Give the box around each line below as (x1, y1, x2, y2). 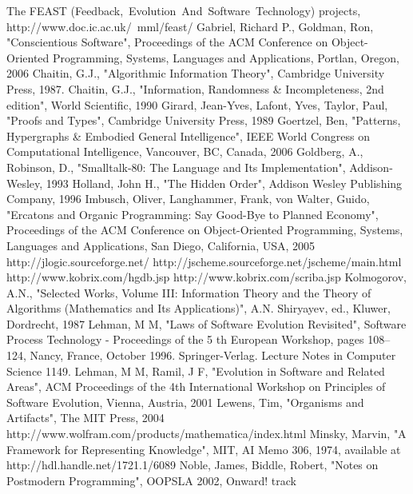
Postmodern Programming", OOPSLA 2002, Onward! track (6, 472, 296, 488)
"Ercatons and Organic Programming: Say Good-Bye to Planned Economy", (6, 205, 379, 222)
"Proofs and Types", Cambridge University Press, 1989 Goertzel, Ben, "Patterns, (6, 112, 401, 129)
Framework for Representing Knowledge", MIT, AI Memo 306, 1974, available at (6, 440, 401, 457)
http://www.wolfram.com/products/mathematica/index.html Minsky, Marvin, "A (6, 425, 407, 442)
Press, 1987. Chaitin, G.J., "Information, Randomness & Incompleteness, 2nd (6, 80, 384, 97)
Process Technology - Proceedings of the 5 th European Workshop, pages (6, 331, 364, 348)
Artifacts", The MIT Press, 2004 (6, 409, 165, 426)
